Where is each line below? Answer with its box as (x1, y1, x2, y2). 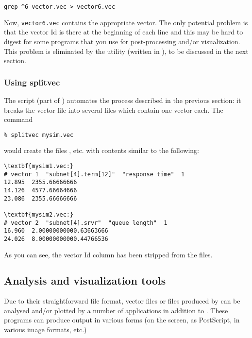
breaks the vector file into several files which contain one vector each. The (4, 104, 223, 115)
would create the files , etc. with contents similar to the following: (4, 145, 199, 155)
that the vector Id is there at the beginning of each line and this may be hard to (4, 27, 243, 37)
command (4, 114, 33, 124)
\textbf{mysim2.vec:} (4, 211, 74, 218)
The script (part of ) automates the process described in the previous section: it (4, 95, 241, 105)
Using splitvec (4, 76, 60, 88)
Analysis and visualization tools (4, 273, 166, 288)
